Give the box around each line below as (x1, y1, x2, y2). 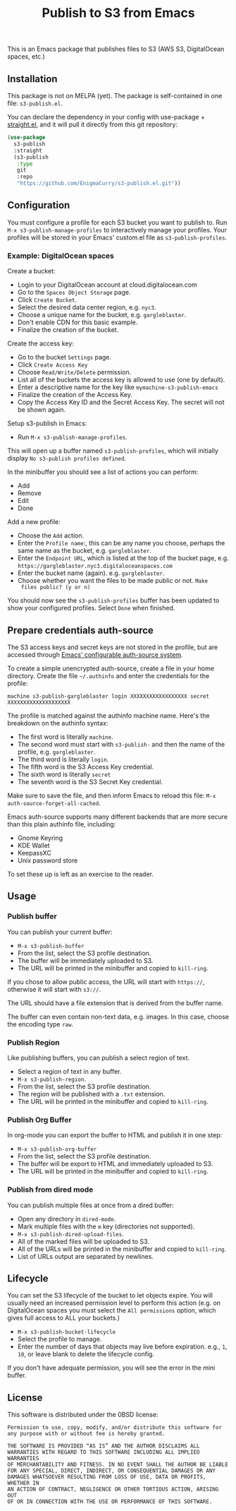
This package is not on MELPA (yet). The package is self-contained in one (7, 92, 223, 100)
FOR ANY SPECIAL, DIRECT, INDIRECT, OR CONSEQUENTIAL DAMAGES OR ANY (7, 1467, 216, 1474)
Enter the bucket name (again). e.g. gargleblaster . (17, 569, 165, 577)
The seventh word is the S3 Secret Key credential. (17, 777, 163, 786)
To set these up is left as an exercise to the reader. (7, 870, 154, 878)
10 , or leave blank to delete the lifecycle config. (17, 1350, 155, 1358)
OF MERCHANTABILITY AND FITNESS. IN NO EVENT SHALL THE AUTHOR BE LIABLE (7, 1461, 229, 1469)
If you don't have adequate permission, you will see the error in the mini (7, 1363, 216, 1372)
